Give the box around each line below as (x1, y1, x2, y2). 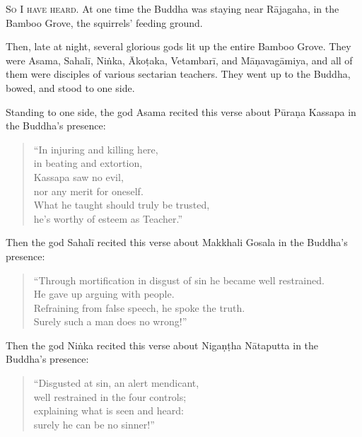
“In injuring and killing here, (33, 141, 158, 156)
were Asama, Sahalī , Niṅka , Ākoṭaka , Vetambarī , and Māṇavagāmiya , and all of (6, 52, 353, 67)
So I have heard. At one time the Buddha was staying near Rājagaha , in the (6, 1, 339, 16)
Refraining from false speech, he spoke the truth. (33, 300, 245, 315)
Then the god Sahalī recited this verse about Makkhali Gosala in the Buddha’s (6, 235, 348, 250)
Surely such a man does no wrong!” (33, 314, 187, 329)
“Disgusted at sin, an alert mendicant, (33, 375, 199, 390)
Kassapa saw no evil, (33, 169, 124, 184)
